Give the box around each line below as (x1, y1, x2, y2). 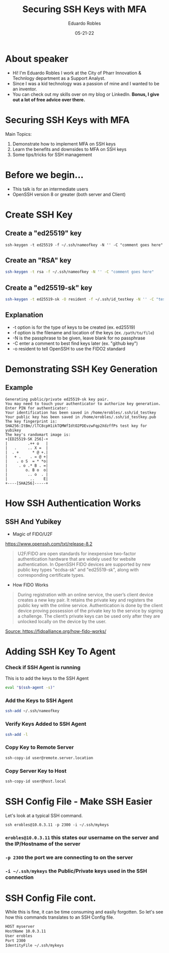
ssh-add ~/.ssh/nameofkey (5, 709, 59, 714)
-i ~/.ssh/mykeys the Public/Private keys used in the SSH (5, 867, 147, 874)
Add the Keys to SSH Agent (5, 697, 73, 704)
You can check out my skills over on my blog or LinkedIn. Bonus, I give (12, 91, 159, 97)
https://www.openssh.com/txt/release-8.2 (5, 540, 93, 546)
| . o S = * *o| (5, 459, 49, 464)
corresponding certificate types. (17, 572, 84, 578)
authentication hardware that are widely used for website (17, 556, 136, 562)
